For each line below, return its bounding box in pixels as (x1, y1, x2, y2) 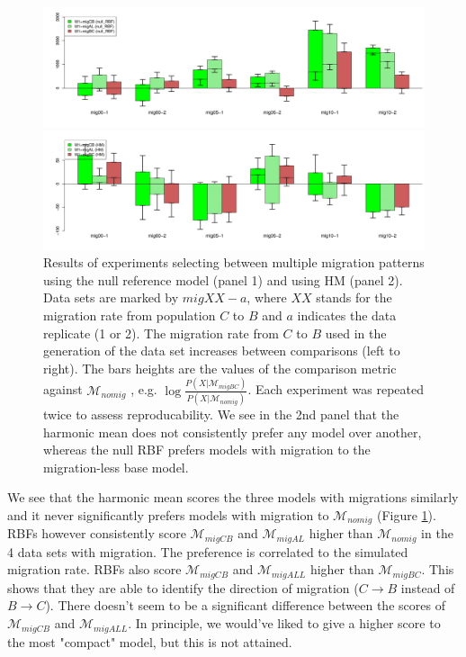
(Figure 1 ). (376, 505, 436, 524)
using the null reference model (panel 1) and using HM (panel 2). (43, 270, 403, 289)
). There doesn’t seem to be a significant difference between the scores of (45, 596, 445, 615)
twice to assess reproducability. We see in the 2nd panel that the (43, 404, 399, 423)
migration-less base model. (43, 457, 189, 476)
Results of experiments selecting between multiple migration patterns (43, 253, 425, 272)
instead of (400, 578, 455, 597)
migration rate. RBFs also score (7, 560, 182, 579)
